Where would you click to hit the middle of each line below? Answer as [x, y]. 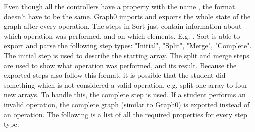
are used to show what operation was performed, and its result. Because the [120, 65]
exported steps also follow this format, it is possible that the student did [115, 75]
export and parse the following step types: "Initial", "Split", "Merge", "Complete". [128, 46]
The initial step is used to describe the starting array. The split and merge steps [127, 55]
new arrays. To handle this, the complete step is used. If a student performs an [125, 94]
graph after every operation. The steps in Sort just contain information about [123, 26]
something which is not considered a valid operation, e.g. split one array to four [126, 84]
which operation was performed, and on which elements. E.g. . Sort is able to [122, 36]
